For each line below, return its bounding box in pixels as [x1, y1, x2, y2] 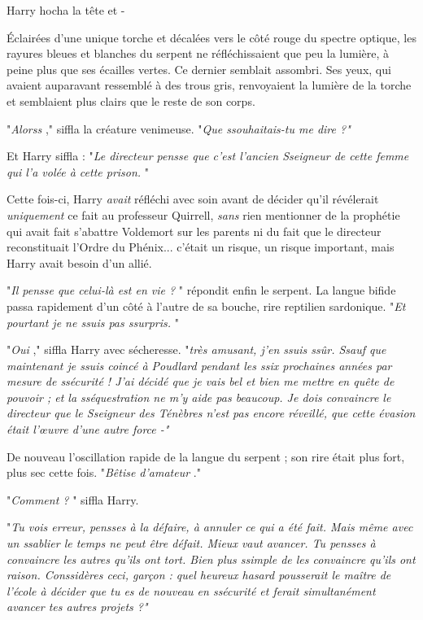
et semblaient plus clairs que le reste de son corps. [7, 92, 255, 109]
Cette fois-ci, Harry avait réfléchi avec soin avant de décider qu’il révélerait [7, 190, 379, 207]
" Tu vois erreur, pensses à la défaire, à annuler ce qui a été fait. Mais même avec [7, 518, 413, 535]
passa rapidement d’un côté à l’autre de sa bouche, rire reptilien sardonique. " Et [7, 297, 406, 314]
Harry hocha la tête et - [7, 2, 125, 18]
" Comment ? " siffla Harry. [7, 491, 139, 508]
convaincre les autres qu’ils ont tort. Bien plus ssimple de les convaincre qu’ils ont [7, 550, 416, 567]
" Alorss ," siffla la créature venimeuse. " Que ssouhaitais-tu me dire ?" [7, 120, 351, 137]
